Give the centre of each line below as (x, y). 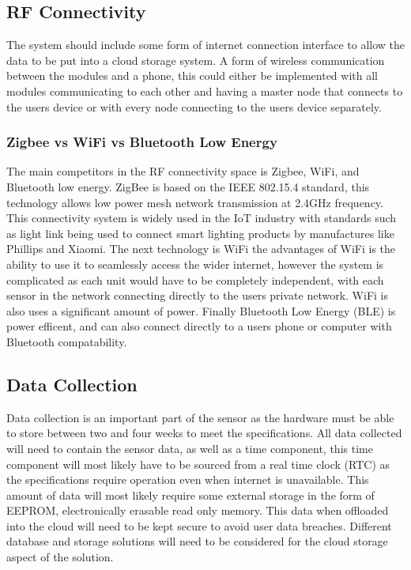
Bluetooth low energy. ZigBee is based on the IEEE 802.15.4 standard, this (188, 186)
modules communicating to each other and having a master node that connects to (205, 91)
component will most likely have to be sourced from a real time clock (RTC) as (198, 464)
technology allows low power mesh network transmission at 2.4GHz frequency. (195, 202)
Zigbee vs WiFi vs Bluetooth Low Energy (142, 142)
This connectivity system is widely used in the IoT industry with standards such (202, 218)
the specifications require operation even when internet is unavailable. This (188, 479)
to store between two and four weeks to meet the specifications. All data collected (204, 433)
